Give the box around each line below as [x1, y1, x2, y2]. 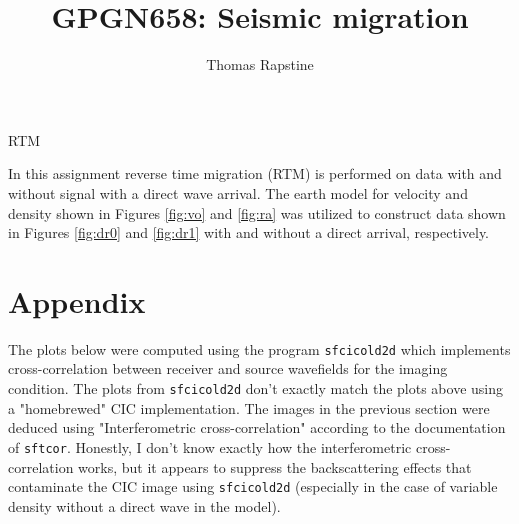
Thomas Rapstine [206, 54, 314, 75]
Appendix [8, 280, 146, 321]
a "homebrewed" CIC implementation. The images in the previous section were [8, 397, 490, 418]
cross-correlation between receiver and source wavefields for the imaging [8, 358, 448, 379]
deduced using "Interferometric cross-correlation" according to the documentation [8, 417, 506, 438]
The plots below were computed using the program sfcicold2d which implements [8, 338, 511, 359]
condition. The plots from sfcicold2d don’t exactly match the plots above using [8, 378, 503, 399]
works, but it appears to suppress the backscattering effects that [78, 456, 472, 477]
